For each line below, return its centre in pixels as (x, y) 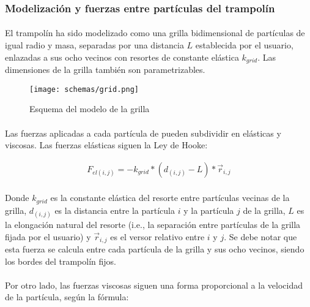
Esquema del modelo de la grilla (90, 109)
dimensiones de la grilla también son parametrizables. (105, 70)
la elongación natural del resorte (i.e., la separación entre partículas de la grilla (153, 224)
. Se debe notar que (260, 236)
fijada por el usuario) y (48, 236)
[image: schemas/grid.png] (84, 89)
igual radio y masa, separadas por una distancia (94, 45)
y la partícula (209, 210)
